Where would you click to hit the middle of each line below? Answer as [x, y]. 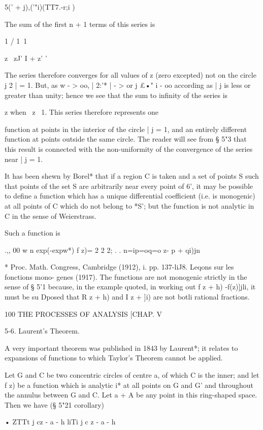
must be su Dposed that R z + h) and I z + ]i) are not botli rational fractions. [127, 297]
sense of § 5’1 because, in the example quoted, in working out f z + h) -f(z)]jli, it [130, 287]
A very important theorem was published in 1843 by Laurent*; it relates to [121, 348]
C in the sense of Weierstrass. [51, 216]
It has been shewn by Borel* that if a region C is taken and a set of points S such [132, 176]
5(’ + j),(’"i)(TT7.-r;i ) [40, 7]
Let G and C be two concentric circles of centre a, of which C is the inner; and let [132, 375]
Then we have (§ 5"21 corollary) [55, 404]
